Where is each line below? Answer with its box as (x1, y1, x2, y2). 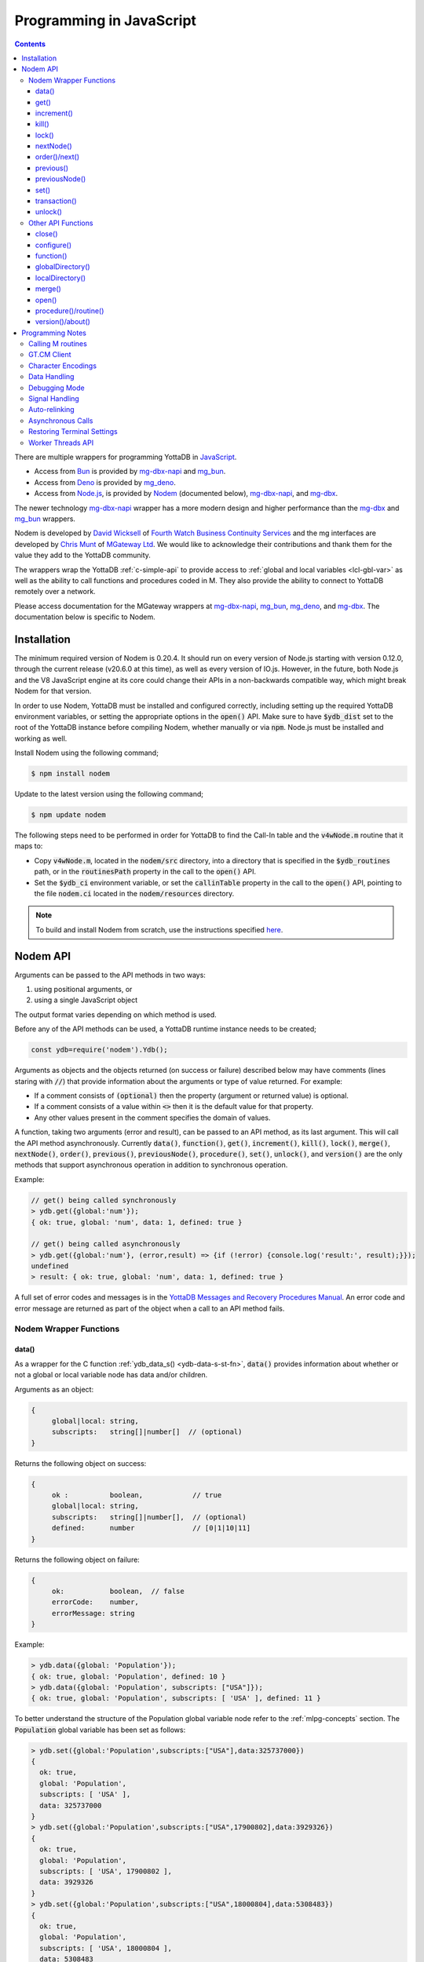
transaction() (35, 196, 78, 206)
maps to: (14, 841, 43, 851)
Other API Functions (28, 218, 93, 228)
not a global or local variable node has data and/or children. (14, 1370, 208, 1380)
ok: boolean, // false (51, 1587, 185, 1595)
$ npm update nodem (31, 811, 106, 819)
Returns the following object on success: (14, 1458, 147, 1468)
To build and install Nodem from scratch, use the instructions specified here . (35, 924, 283, 934)
